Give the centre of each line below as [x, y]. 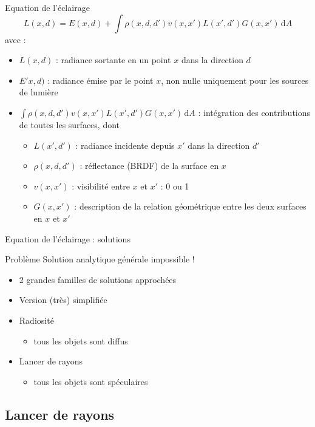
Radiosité [36, 320]
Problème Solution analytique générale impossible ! [100, 259]
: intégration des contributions [254, 112]
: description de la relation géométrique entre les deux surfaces [190, 206]
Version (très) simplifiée [63, 300]
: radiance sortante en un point [113, 60]
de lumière [39, 92]
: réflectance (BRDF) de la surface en [149, 166]
